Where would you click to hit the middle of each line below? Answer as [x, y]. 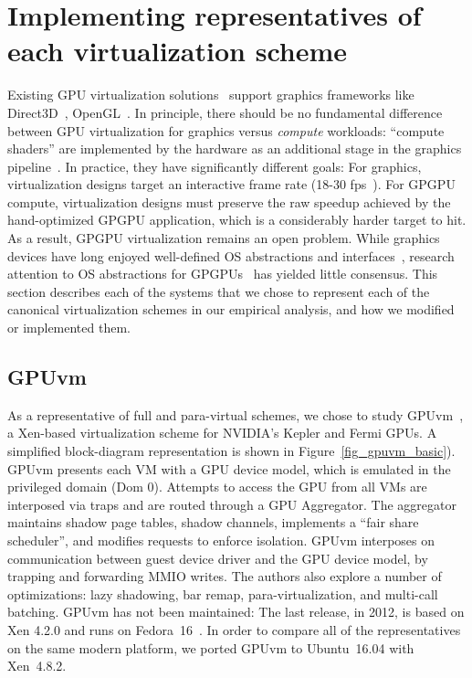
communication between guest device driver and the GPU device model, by [218, 558]
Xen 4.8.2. [37, 666]
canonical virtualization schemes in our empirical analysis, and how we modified [231, 309]
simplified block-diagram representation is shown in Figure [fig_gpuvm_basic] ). [231, 451]
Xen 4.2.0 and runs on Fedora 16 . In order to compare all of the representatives [234, 629]
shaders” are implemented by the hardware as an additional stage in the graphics [235, 148]
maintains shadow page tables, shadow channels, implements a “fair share [213, 522]
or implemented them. [69, 328]
